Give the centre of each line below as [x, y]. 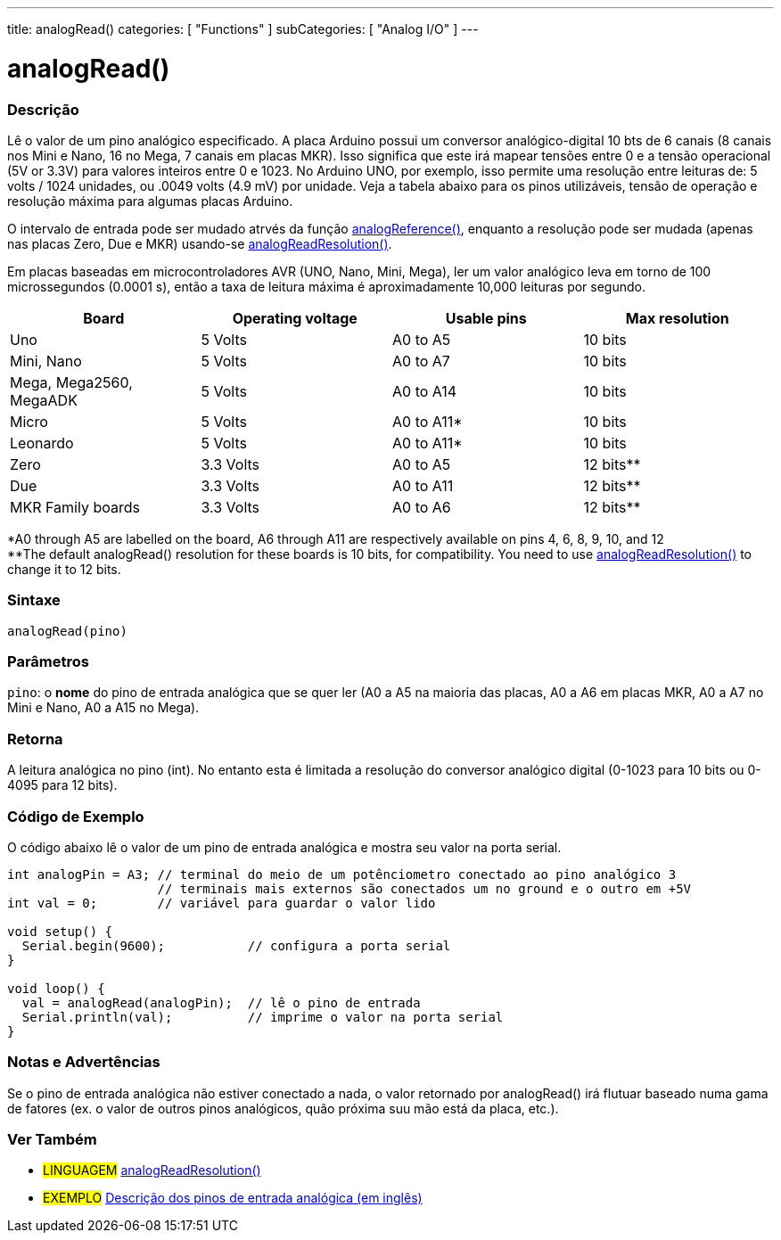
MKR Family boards [75, 507]
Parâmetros [48, 661]
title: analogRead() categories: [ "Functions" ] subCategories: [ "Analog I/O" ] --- [243, 29]
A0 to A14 [425, 391]
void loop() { [56, 988]
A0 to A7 [421, 361]
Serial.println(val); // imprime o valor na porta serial [263, 1017]
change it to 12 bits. [64, 569]
